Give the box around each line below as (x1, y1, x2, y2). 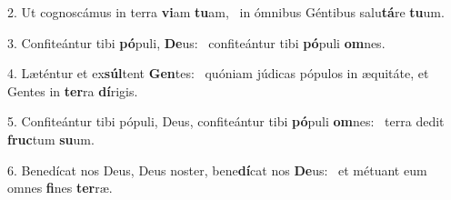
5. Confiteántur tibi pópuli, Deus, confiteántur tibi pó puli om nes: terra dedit (7, 112, 445, 131)
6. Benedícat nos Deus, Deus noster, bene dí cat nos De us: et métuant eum (7, 160, 427, 179)
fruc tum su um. (7, 129, 95, 148)
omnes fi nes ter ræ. (7, 178, 113, 197)
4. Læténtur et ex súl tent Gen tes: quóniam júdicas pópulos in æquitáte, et (7, 64, 429, 83)
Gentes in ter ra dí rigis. (7, 81, 138, 100)
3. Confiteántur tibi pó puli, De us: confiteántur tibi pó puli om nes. (7, 33, 386, 52)
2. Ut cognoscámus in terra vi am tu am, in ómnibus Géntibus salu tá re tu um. (7, 3, 445, 21)
